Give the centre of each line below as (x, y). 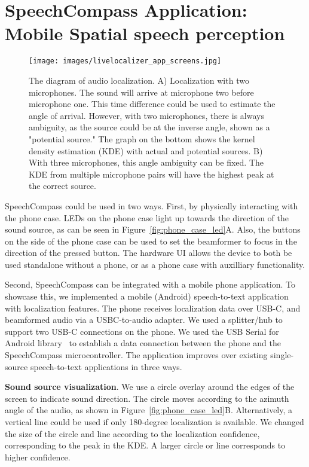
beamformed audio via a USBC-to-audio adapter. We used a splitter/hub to (144, 320)
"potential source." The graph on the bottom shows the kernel (142, 138)
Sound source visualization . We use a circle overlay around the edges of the (150, 387)
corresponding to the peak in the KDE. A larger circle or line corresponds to (145, 445)
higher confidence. (38, 457)
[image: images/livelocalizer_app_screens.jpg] (125, 61)
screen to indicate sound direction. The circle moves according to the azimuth (147, 398)
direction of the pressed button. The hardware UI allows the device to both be (149, 253)
